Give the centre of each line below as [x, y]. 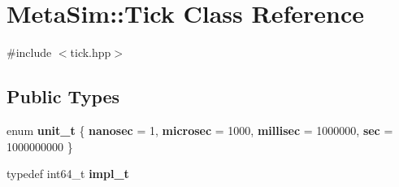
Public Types [63, 96]
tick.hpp [91, 52]
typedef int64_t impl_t [68, 174]
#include [29, 52]
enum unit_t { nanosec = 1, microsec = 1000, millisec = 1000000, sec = [200, 130]
